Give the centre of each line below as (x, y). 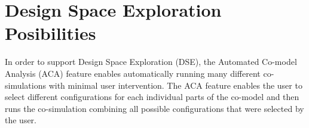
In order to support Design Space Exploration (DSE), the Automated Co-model (151, 62)
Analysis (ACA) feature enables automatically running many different (133, 73)
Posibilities (51, 33)
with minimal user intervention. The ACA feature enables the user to (175, 85)
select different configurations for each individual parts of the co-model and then (152, 97)
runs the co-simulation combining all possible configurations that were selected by (154, 108)
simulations (25, 85)
